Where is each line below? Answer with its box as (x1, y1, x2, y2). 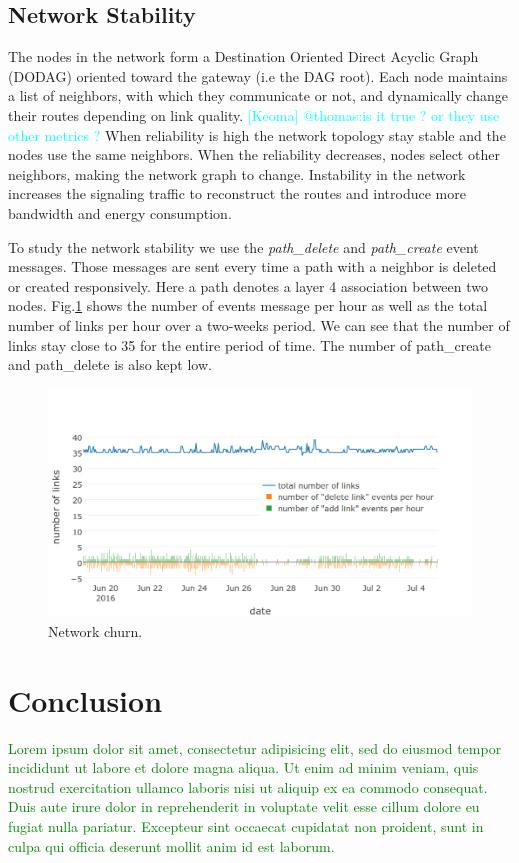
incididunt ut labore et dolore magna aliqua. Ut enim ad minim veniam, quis (8, 757, 479, 778)
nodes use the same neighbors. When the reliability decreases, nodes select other (8, 144, 500, 165)
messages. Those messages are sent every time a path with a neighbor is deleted (8, 256, 497, 277)
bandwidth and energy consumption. (8, 202, 232, 223)
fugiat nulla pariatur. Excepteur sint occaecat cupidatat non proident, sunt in (8, 815, 484, 836)
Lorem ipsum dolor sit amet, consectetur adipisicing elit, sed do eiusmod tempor (8, 737, 502, 758)
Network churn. (48, 620, 143, 641)
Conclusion (8, 679, 163, 720)
